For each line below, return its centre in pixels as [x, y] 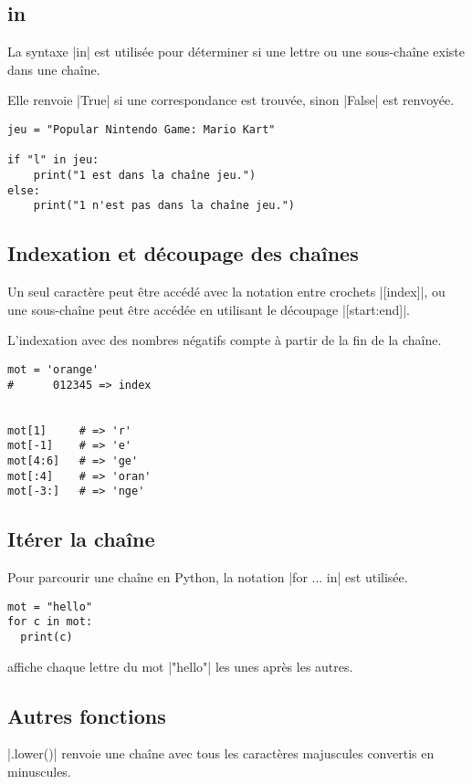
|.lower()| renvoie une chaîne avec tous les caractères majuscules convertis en [221, 753]
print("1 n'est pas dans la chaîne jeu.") [164, 206]
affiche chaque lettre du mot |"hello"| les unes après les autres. [180, 666]
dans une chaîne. [54, 69]
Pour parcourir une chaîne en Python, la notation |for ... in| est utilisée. [208, 577]
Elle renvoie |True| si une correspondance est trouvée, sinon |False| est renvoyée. [231, 100]
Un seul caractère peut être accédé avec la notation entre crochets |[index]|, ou [226, 292]
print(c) [47, 637]
